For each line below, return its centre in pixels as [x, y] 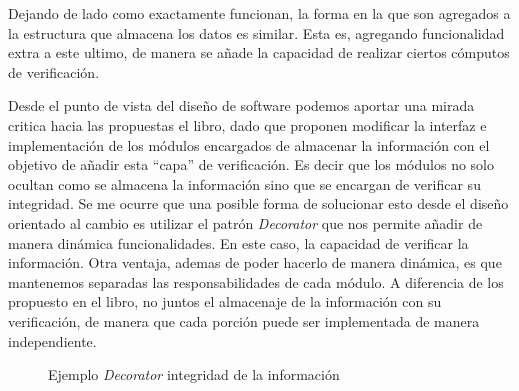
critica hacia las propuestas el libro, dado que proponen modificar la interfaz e [247, 124]
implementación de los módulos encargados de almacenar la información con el [249, 144]
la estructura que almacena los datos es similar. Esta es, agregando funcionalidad [256, 32]
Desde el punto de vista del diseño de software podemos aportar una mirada [241, 105]
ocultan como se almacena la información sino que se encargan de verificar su [244, 183]
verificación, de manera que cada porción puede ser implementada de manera [244, 320]
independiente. [52, 340]
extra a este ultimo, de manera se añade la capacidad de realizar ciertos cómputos [259, 52]
